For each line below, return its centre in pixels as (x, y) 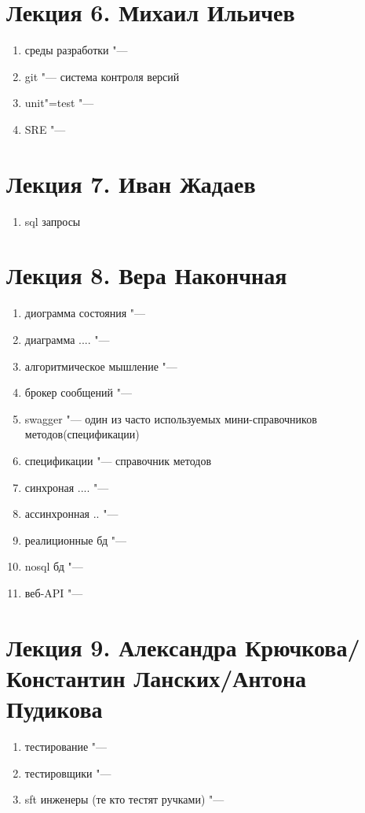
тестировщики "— (68, 772)
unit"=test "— (59, 103)
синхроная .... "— (67, 487)
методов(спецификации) (82, 434)
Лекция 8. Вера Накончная (147, 275)
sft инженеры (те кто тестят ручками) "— (124, 799)
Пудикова (55, 709)
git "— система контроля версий (102, 76)
